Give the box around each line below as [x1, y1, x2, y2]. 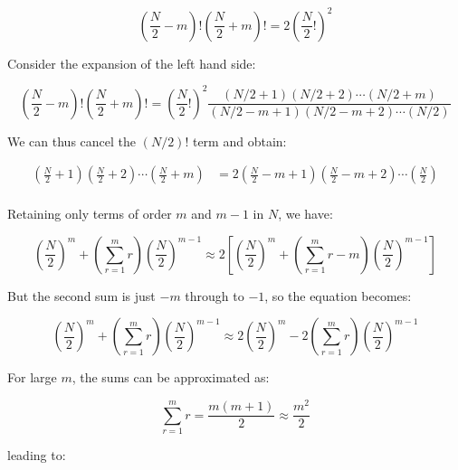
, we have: [278, 204, 333, 223]
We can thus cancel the [7, 131, 137, 150]
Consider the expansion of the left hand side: [7, 53, 256, 72]
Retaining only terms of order [7, 204, 172, 223]
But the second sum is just [7, 286, 156, 305]
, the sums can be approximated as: [72, 368, 270, 387]
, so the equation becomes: [264, 286, 412, 305]
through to [185, 286, 244, 305]
